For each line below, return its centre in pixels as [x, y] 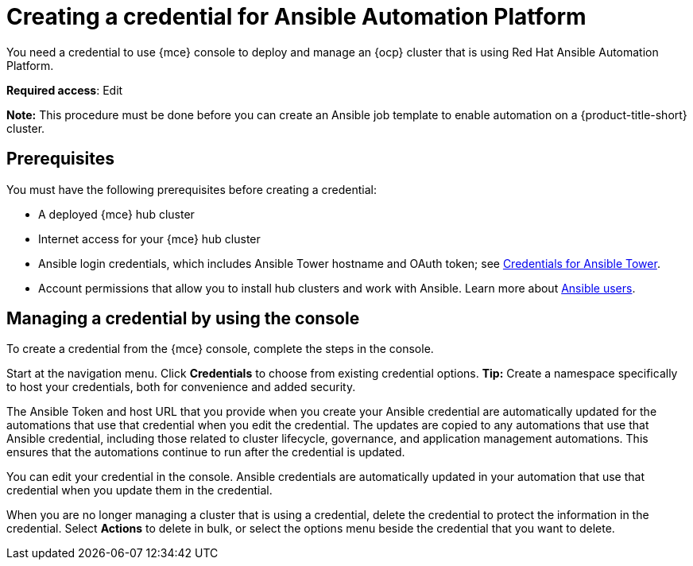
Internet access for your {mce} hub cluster [149, 238]
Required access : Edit [65, 90]
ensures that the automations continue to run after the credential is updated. [206, 452]
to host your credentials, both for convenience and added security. [181, 387]
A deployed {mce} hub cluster [116, 214]
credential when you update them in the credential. [139, 490]
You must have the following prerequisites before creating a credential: [192, 189]
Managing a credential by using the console [183, 319]
